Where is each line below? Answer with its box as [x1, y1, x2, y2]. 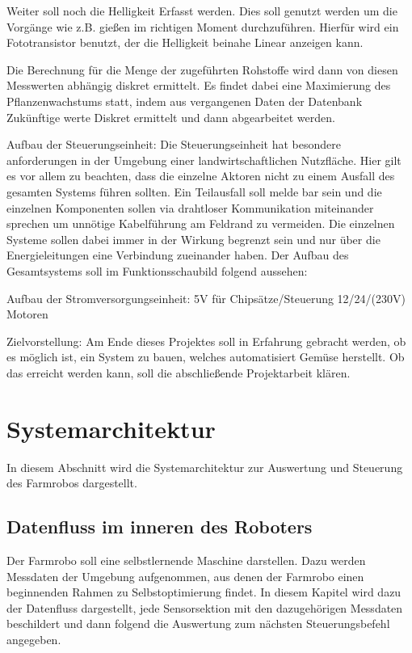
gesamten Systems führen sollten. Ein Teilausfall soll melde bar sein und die [6, 183, 382, 200]
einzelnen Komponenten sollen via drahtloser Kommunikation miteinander [6, 199, 374, 216]
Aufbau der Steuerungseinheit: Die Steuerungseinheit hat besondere [6, 136, 342, 153]
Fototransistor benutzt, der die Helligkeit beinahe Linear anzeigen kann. [6, 34, 364, 51]
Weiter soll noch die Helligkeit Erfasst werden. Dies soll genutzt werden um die [6, 2, 397, 19]
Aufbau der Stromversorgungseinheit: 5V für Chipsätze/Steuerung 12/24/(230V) [6, 289, 406, 306]
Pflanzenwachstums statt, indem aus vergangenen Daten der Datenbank [6, 92, 363, 109]
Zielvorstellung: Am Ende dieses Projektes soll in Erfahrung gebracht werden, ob [6, 332, 406, 349]
